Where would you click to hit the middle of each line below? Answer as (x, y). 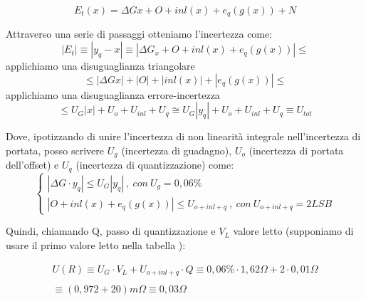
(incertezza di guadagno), (177, 150)
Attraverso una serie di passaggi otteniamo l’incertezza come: (139, 34)
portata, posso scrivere (55, 150)
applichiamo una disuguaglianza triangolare (100, 66)
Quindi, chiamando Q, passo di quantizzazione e (111, 231)
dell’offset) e (32, 165)
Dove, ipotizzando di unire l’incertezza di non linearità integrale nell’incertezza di (183, 136)
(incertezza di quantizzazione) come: (155, 165)
